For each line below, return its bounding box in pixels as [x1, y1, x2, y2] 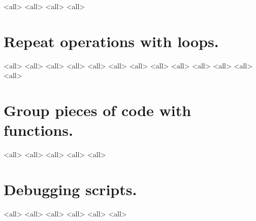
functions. [4, 120, 74, 140]
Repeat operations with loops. [4, 30, 219, 51]
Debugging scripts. [4, 179, 137, 199]
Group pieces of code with [4, 100, 191, 121]
